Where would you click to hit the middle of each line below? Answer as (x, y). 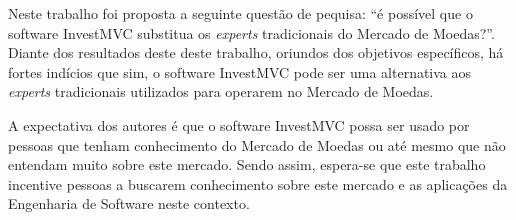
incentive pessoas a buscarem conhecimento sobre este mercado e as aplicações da (258, 183)
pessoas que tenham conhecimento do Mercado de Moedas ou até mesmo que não (257, 144)
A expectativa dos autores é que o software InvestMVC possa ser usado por (239, 124)
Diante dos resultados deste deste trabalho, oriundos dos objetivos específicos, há (256, 52)
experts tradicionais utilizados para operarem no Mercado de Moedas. (221, 91)
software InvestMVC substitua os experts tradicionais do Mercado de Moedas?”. (251, 32)
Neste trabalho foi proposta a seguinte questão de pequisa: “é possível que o (240, 13)
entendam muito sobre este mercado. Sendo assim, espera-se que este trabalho (247, 164)
